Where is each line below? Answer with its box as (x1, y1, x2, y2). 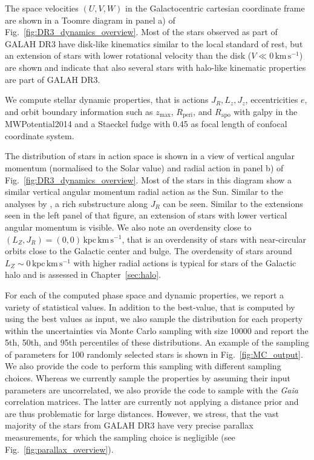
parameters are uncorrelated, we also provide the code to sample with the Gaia (5, 383, 298, 396)
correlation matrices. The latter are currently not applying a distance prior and (5, 395, 299, 408)
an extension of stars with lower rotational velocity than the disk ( (5, 49, 252, 62)
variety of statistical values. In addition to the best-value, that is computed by (5, 300, 295, 313)
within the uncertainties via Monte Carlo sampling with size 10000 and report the (5, 324, 309, 337)
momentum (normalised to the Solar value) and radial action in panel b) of (5, 161, 284, 174)
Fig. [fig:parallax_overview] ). (5, 442, 114, 455)
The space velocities (5, 2, 79, 14)
